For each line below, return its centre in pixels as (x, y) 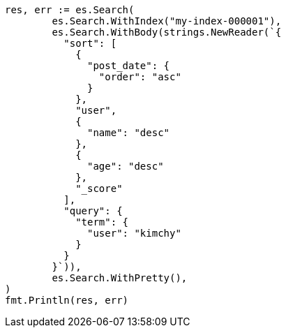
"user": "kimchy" (134, 233)
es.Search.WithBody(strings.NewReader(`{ (167, 32)
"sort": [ (90, 43)
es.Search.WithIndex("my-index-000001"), (167, 21)
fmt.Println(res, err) (67, 300)
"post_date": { (129, 66)
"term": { (102, 222)
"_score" (99, 188)
